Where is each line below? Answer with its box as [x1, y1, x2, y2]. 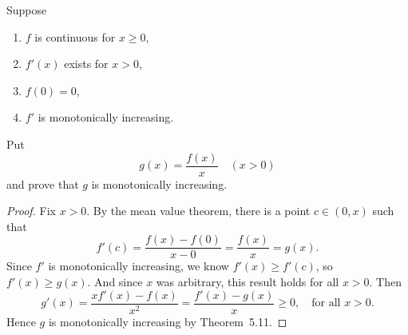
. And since [87, 273, 143, 290]
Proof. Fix [6, 202, 56, 219]
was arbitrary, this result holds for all [156, 273, 339, 290]
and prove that [6, 175, 79, 192]
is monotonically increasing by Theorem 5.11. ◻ [48, 313, 287, 329]
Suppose [6, 2, 47, 18]
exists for [64, 55, 109, 72]
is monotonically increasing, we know [48, 257, 229, 274]
